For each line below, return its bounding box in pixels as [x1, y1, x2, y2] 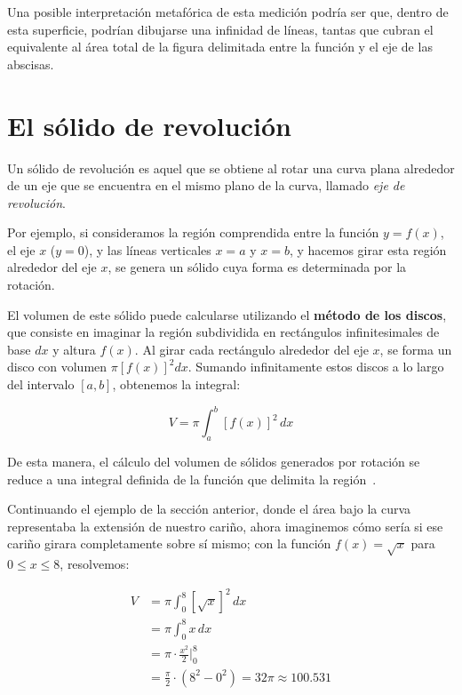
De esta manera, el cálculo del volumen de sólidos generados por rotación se [7, 451, 420, 470]
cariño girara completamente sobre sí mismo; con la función [7, 534, 331, 553]
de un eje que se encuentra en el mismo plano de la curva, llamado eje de [7, 176, 405, 195]
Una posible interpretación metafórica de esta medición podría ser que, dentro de [7, 3, 449, 20]
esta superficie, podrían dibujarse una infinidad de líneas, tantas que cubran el [7, 20, 434, 38]
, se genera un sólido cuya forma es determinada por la [108, 258, 407, 276]
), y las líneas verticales [84, 240, 211, 259]
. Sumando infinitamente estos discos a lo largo [187, 357, 444, 376]
